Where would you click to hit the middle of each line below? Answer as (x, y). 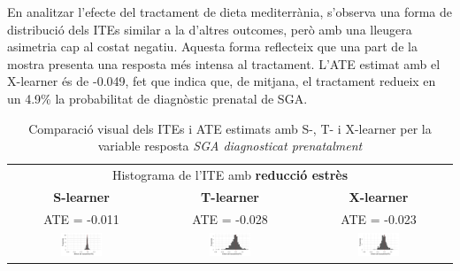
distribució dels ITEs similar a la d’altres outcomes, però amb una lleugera (210, 29)
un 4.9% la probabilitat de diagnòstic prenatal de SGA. (157, 98)
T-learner (230, 196)
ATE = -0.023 (379, 218)
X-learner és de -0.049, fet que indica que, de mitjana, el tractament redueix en (222, 81)
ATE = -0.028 (230, 218)
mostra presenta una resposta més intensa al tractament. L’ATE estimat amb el (224, 63)
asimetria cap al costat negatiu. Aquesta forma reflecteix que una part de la (212, 46)
